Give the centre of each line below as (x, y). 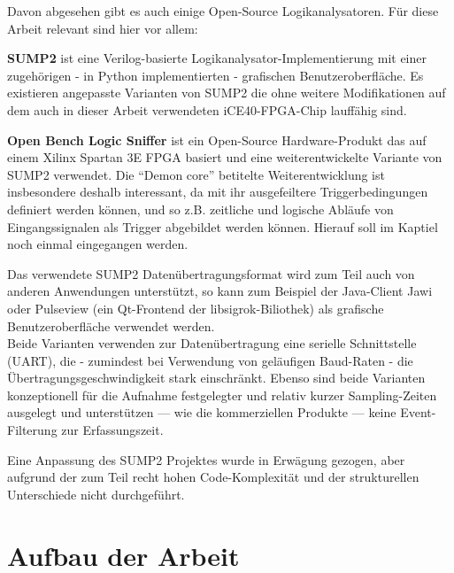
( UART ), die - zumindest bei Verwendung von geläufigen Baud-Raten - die (210, 360)
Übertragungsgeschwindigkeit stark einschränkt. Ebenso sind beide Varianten (216, 378)
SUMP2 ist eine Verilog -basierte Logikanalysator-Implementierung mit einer (217, 58)
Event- (418, 412)
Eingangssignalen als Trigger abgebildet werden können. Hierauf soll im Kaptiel (223, 226)
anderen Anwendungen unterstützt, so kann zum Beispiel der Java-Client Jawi (220, 291)
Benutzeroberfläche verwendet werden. (111, 325)
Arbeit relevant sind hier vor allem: (103, 28)
